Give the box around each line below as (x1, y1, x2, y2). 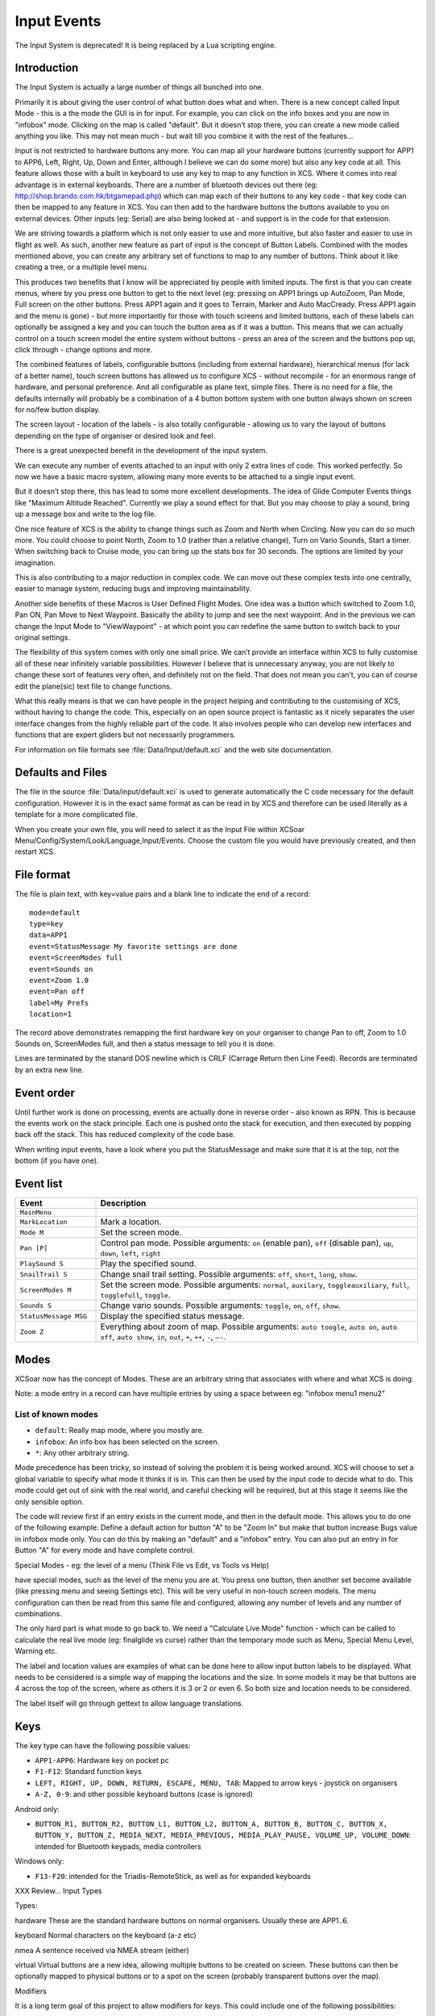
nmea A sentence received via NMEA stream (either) (14, 1945, 189, 1955)
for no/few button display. (14, 405, 101, 414)
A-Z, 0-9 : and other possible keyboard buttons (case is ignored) (35, 1789, 254, 1799)
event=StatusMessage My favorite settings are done (29, 942, 238, 951)
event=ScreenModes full (29, 953, 123, 963)
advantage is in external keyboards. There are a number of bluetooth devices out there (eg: (14, 180, 318, 190)
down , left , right (100, 1248, 161, 1259)
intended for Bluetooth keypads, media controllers (35, 1841, 201, 1851)
